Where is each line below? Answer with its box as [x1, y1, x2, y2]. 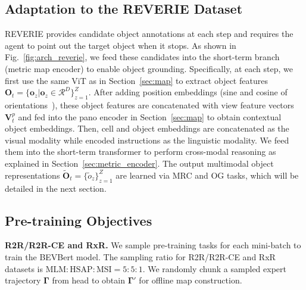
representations [5, 169, 60, 181]
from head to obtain [52, 274, 125, 286]
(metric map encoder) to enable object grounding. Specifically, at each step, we [5, 62, 293, 74]
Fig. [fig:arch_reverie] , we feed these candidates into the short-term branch [5, 51, 280, 63]
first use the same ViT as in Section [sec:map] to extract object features [5, 74, 268, 86]
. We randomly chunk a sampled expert [142, 262, 286, 275]
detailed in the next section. [5, 182, 107, 194]
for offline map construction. [139, 274, 242, 286]
